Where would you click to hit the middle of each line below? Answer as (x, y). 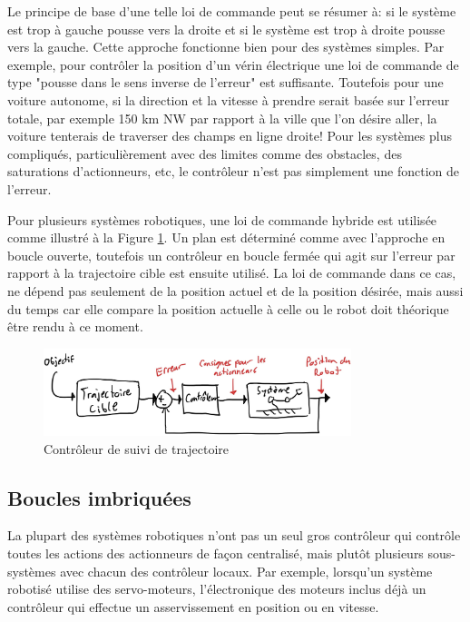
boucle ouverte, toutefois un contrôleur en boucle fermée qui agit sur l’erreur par (231, 255)
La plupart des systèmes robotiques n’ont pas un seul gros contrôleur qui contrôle (234, 535)
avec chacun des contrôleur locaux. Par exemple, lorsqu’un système (246, 571)
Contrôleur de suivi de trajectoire (137, 448)
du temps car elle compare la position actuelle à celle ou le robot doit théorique (228, 308)
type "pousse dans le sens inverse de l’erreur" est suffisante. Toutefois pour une (225, 82)
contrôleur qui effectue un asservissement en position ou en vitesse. (193, 606)
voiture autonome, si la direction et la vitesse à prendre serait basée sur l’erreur (229, 99)
